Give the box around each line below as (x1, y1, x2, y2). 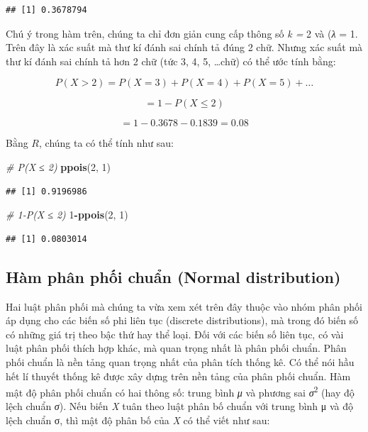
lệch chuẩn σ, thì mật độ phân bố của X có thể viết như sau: (6, 412, 270, 427)
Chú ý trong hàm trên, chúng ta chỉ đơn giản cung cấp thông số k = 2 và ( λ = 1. (6, 26, 358, 40)
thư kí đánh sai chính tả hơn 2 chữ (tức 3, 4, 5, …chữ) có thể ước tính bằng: (6, 53, 336, 68)
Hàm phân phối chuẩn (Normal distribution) (6, 265, 341, 287)
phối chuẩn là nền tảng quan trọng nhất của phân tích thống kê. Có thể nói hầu (6, 354, 355, 369)
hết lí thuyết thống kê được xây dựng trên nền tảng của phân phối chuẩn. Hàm (6, 368, 351, 383)
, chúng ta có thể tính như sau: (39, 135, 174, 150)
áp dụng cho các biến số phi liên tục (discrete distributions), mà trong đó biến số (6, 313, 359, 328)
